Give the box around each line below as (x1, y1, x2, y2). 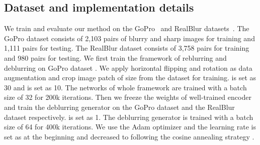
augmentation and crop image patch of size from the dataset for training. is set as (4, 72, 256, 83)
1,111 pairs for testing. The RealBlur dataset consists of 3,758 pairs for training (4, 43, 249, 53)
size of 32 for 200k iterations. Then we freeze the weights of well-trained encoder (4, 92, 251, 102)
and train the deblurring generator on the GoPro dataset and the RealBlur (4, 101, 235, 112)
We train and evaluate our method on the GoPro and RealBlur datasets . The (4, 23, 249, 34)
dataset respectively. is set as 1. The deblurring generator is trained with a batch (4, 111, 253, 122)
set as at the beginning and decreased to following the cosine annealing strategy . (4, 131, 254, 141)
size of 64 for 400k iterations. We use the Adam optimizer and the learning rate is (4, 121, 256, 132)
